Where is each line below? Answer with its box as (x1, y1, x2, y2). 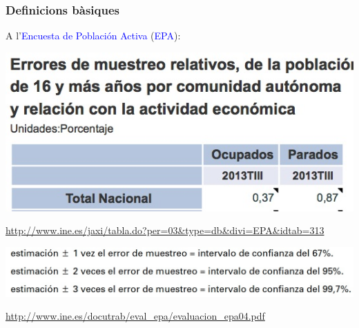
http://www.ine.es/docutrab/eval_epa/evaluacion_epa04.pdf (6, 309, 265, 323)
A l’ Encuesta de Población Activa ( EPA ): (6, 28, 181, 43)
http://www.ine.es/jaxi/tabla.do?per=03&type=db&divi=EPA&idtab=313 (6, 223, 324, 238)
